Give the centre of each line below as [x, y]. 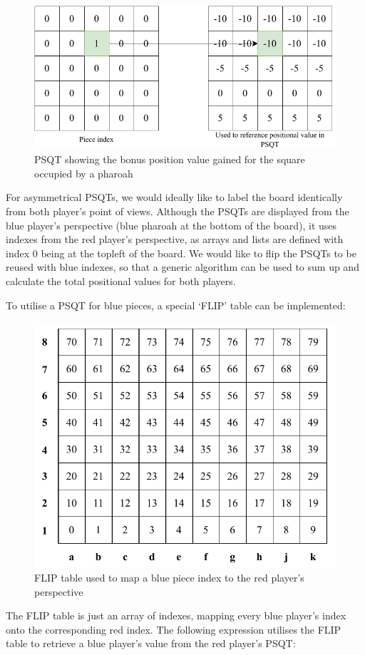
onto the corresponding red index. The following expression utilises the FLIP [174, 629]
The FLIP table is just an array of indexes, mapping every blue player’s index [176, 615]
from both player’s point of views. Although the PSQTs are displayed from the [178, 211]
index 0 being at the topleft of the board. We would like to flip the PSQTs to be [181, 253]
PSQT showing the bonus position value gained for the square [170, 159]
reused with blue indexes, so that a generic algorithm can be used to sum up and [182, 267]
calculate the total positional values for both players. [121, 280]
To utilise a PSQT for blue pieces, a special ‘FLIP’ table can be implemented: [176, 305]
